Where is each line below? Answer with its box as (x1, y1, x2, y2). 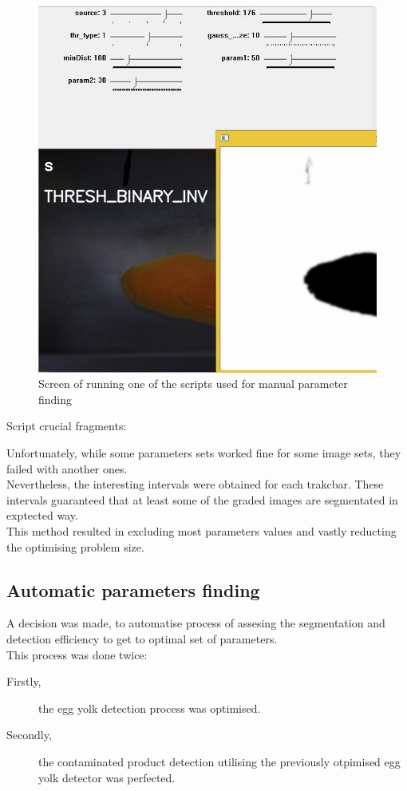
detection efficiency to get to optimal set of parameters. (6, 631, 278, 647)
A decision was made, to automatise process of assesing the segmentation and (6, 615, 385, 631)
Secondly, (6, 726, 52, 743)
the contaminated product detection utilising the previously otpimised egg (38, 753, 401, 769)
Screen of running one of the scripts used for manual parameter (38, 375, 348, 392)
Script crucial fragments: (6, 417, 127, 434)
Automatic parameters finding (6, 577, 260, 602)
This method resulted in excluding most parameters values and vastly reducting (6, 523, 397, 540)
